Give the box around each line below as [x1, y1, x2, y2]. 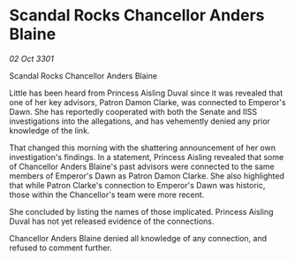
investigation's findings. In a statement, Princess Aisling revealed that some [9, 151, 284, 162]
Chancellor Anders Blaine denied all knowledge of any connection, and [9, 233, 268, 243]
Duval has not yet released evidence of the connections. [9, 216, 215, 226]
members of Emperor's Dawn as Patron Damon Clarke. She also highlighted [9, 170, 285, 181]
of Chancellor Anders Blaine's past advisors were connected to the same [9, 161, 276, 172]
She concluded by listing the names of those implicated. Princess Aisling [9, 206, 274, 217]
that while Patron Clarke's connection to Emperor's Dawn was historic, [9, 180, 266, 190]
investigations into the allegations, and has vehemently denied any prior [9, 116, 271, 126]
